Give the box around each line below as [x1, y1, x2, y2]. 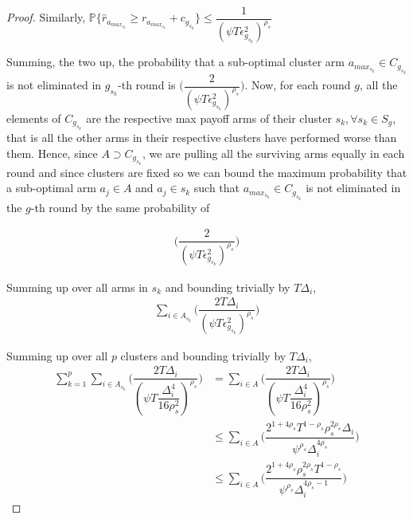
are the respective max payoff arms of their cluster [86, 109, 332, 126]
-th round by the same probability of [30, 199, 210, 215]
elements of [6, 109, 61, 126]
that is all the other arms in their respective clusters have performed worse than [6, 129, 397, 146]
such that [193, 179, 240, 196]
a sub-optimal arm [6, 179, 96, 196]
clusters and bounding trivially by [120, 347, 286, 364]
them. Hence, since [6, 144, 98, 161]
